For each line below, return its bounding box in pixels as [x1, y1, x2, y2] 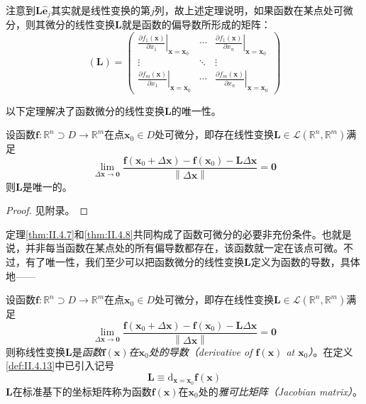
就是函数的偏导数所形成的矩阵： [121, 17, 271, 32]
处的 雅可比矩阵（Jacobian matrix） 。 [198, 383, 362, 398]
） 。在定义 [308, 344, 353, 359]
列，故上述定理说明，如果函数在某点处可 [154, 3, 343, 17]
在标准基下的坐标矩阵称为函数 [12, 383, 152, 398]
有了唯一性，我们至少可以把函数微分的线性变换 [25, 254, 244, 269]
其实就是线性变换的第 [50, 3, 150, 17]
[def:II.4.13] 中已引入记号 [6, 358, 115, 373]
